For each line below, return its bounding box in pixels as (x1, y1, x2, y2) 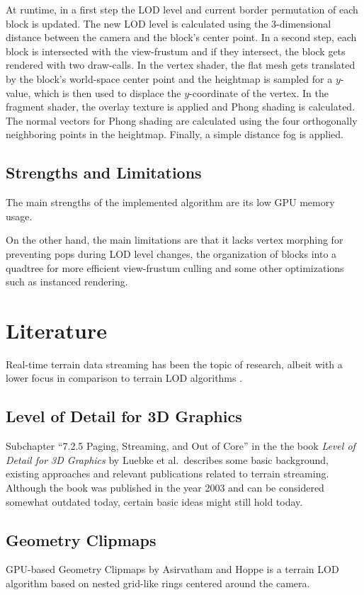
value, (6, 85, 31, 100)
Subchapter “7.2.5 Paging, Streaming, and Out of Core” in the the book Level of (6, 438, 356, 453)
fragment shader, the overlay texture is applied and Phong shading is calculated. (6, 99, 356, 114)
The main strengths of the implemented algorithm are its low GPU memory (6, 195, 335, 210)
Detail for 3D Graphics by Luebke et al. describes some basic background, (6, 452, 329, 467)
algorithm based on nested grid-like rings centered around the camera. (6, 575, 310, 590)
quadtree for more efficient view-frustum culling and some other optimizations (6, 260, 344, 275)
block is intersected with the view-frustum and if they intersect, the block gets (6, 43, 346, 58)
